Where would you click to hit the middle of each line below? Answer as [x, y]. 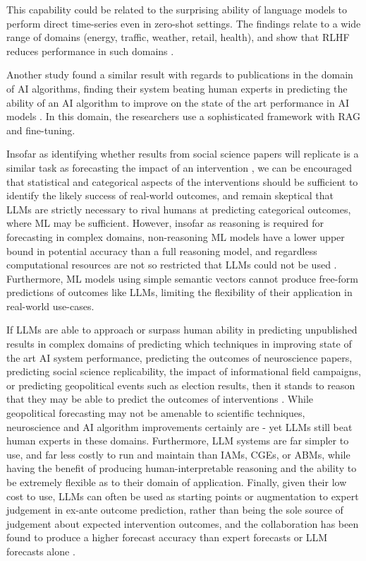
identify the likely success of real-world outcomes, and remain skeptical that [170, 195]
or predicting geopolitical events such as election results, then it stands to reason [181, 385]
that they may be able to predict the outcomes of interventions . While [160, 399]
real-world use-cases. [50, 306]
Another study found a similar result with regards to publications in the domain [180, 75]
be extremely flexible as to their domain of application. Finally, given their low [177, 482]
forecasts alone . [41, 551]
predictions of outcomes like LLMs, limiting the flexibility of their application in [179, 292]
